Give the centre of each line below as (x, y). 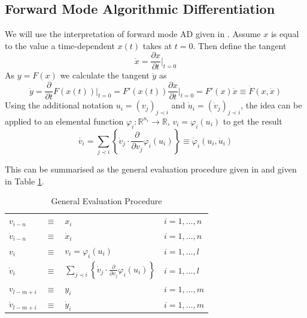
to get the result (253, 121)
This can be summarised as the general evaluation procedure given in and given (151, 169)
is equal (285, 34)
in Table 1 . (25, 181)
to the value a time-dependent (60, 45)
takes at (157, 45)
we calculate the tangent (105, 75)
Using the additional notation (59, 105)
